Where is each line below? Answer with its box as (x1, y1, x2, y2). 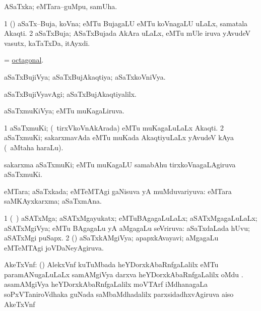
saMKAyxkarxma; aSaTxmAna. (4, 196, 102, 206)
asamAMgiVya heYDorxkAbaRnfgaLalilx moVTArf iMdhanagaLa (4, 279, 208, 289)
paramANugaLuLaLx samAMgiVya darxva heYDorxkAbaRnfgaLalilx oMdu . (4, 269, 243, 279)
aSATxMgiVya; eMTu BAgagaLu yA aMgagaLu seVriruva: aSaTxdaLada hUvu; (4, 222, 250, 233)
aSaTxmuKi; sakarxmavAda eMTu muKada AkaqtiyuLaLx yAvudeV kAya (4, 132, 234, 143)
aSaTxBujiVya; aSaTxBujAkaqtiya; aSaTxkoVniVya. (4, 71, 166, 82)
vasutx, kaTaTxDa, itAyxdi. (4, 37, 90, 48)
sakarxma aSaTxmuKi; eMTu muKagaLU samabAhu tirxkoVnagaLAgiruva (4, 159, 236, 169)
